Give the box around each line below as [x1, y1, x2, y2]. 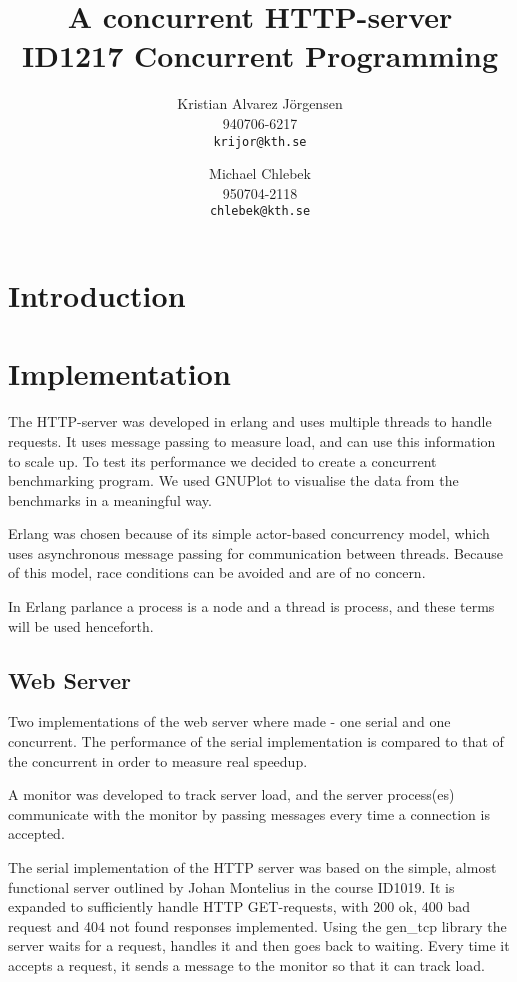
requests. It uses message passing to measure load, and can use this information [8, 430, 496, 451]
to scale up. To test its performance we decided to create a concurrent [8, 450, 437, 471]
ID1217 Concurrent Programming [21, 35, 498, 76]
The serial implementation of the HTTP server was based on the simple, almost [8, 857, 497, 878]
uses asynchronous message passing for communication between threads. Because [8, 542, 503, 563]
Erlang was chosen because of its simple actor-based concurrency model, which [8, 523, 490, 544]
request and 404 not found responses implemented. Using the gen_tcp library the [8, 915, 507, 936]
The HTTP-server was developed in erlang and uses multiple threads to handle [8, 411, 492, 432]
